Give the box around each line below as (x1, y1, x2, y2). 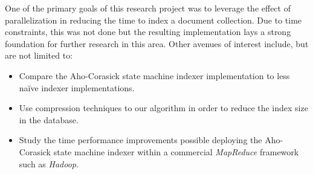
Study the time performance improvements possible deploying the (19, 134, 262, 146)
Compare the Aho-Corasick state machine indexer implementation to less (19, 69, 290, 82)
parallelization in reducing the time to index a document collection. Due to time (5, 13, 302, 26)
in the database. (19, 113, 79, 126)
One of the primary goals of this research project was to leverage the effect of (5, 2, 291, 14)
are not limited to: (5, 49, 73, 62)
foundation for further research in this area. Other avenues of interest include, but (5, 37, 309, 50)
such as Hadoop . (19, 157, 79, 170)
